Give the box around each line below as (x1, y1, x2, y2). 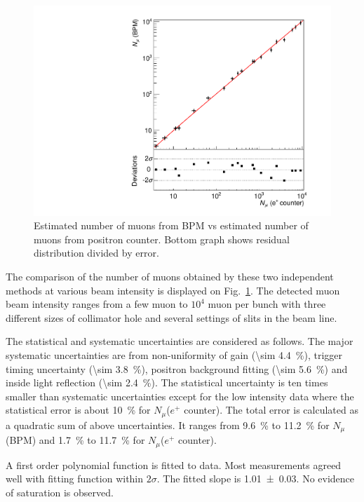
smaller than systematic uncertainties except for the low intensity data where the (6, 388, 354, 403)
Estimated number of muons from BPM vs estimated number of (34, 218, 309, 233)
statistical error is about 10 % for (6, 402, 151, 417)
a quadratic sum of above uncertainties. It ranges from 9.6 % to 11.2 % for (6, 417, 330, 432)
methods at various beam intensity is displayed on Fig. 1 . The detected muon (6, 283, 340, 297)
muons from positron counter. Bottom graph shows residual (34, 231, 290, 246)
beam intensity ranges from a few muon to (6, 297, 188, 311)
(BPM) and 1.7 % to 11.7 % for (6, 433, 145, 447)
